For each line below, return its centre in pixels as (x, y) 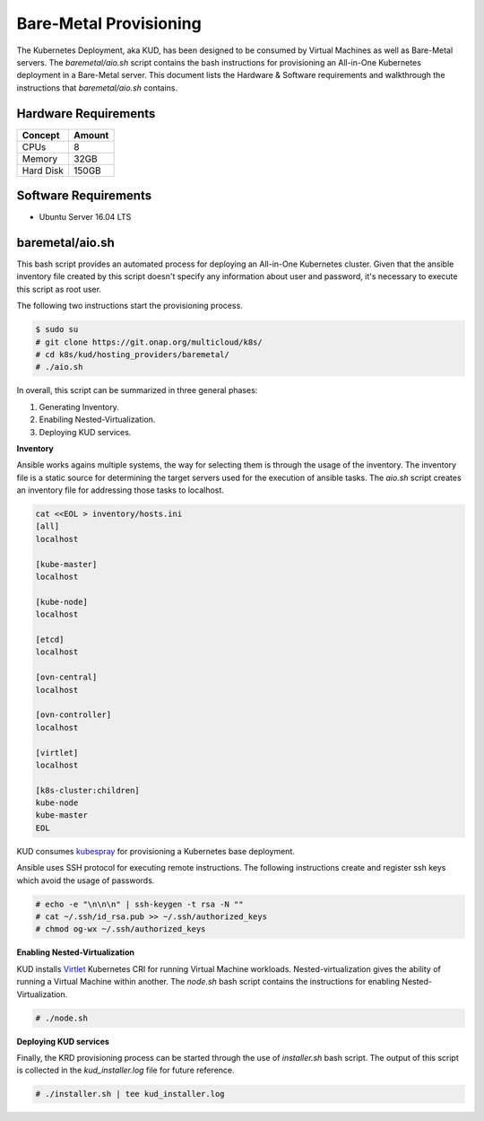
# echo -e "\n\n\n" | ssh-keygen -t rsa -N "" (139, 904)
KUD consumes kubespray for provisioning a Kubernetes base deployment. (156, 851)
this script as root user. (59, 289)
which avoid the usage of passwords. (86, 880)
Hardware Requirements (86, 114)
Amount (91, 135)
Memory (40, 159)
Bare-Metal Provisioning (109, 23)
